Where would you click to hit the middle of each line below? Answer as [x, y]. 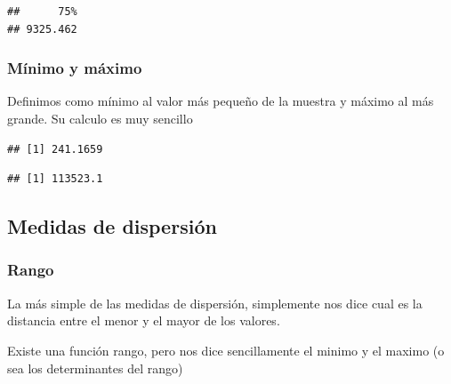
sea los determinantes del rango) [95, 368]
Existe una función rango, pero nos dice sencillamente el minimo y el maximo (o [226, 350]
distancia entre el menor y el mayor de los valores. [144, 320]
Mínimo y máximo [75, 68]
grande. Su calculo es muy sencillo [100, 118]
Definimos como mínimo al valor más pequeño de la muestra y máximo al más [221, 101]
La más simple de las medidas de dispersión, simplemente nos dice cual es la [215, 303]
